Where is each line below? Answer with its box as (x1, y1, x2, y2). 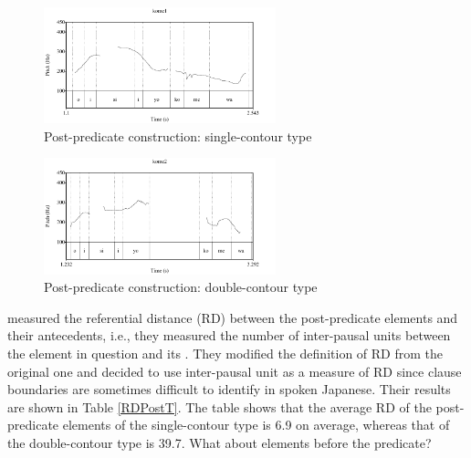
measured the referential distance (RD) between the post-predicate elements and (7, 307, 458, 327)
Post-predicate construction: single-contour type (44, 126, 312, 145)
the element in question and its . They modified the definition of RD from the (7, 343, 443, 362)
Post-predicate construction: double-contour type (44, 277, 318, 297)
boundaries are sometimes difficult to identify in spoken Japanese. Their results (7, 380, 451, 399)
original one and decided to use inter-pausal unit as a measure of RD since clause (7, 361, 462, 380)
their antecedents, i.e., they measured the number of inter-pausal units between (7, 326, 451, 345)
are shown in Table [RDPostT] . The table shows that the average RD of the (7, 397, 432, 416)
